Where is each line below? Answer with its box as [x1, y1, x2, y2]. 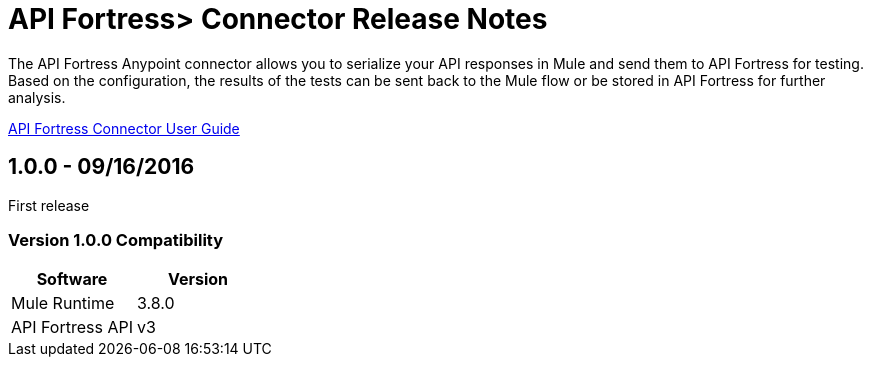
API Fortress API [11, 317, 133, 338]
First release [8, 196, 90, 214]
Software [36, 269, 108, 290]
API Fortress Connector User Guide [8, 119, 240, 137]
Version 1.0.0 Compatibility [8, 229, 224, 250]
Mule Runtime [11, 293, 115, 314]
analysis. [8, 88, 66, 106]
